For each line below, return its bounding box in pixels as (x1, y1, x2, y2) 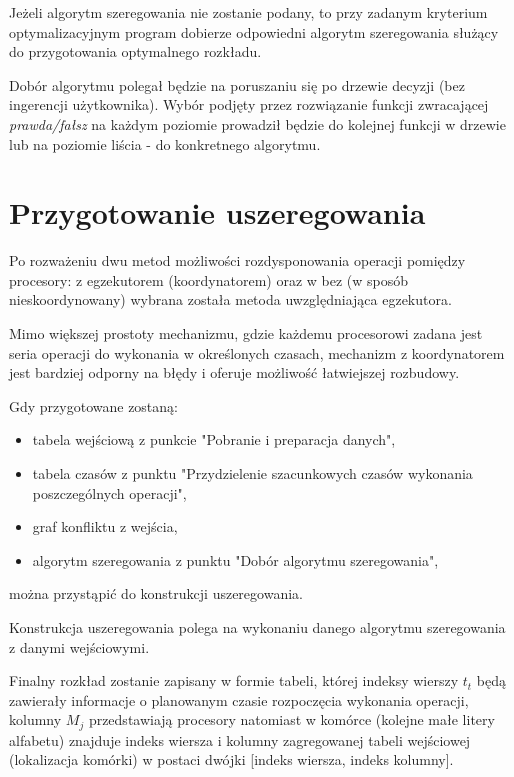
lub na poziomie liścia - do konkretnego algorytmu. (9, 133, 321, 154)
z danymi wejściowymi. (9, 636, 150, 657)
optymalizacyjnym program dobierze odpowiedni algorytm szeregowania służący (9, 21, 499, 42)
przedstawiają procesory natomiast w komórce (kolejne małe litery (88, 709, 495, 730)
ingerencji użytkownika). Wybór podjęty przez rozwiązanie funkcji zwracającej (9, 94, 489, 115)
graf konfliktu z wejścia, (32, 516, 178, 537)
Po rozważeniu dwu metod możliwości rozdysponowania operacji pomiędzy (9, 250, 466, 271)
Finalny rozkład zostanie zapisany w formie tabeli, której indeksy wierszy (9, 670, 459, 691)
